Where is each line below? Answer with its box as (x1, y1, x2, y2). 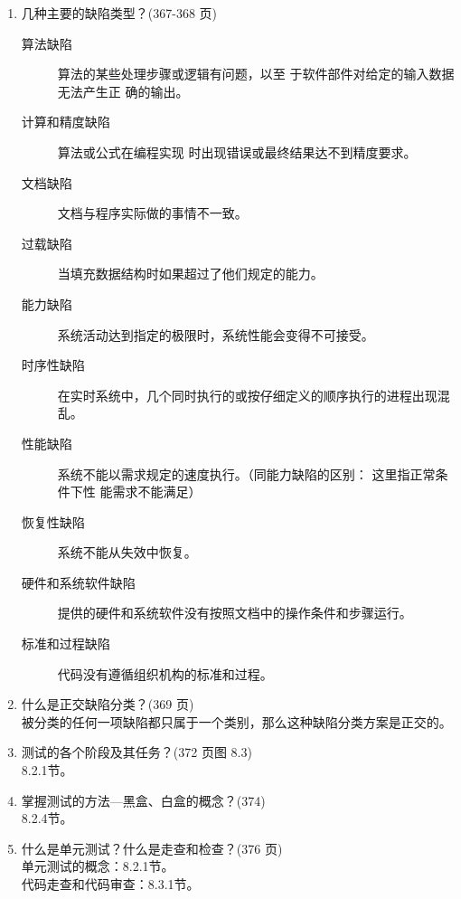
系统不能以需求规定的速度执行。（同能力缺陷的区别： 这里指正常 (57, 464, 436, 483)
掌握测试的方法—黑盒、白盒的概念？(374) (21, 790, 266, 809)
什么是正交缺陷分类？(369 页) (21, 695, 194, 714)
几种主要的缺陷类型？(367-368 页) (21, 4, 218, 22)
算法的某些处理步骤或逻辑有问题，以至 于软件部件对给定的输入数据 (57, 64, 455, 83)
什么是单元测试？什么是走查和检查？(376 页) (21, 838, 283, 857)
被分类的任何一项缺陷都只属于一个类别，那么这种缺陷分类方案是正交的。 (21, 712, 452, 731)
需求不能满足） (112, 482, 202, 501)
